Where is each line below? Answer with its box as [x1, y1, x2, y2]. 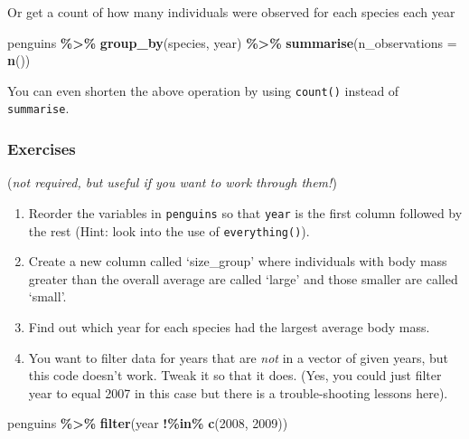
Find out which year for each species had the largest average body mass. [28, 318, 430, 336]
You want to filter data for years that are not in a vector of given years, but [28, 348, 448, 367]
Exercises [7, 138, 76, 160]
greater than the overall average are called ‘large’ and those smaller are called [28, 269, 458, 288]
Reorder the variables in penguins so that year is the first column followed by [28, 203, 463, 222]
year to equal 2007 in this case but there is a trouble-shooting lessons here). [28, 383, 448, 402]
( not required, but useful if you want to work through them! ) [7, 173, 337, 192]
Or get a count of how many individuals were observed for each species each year [7, 3, 455, 21]
